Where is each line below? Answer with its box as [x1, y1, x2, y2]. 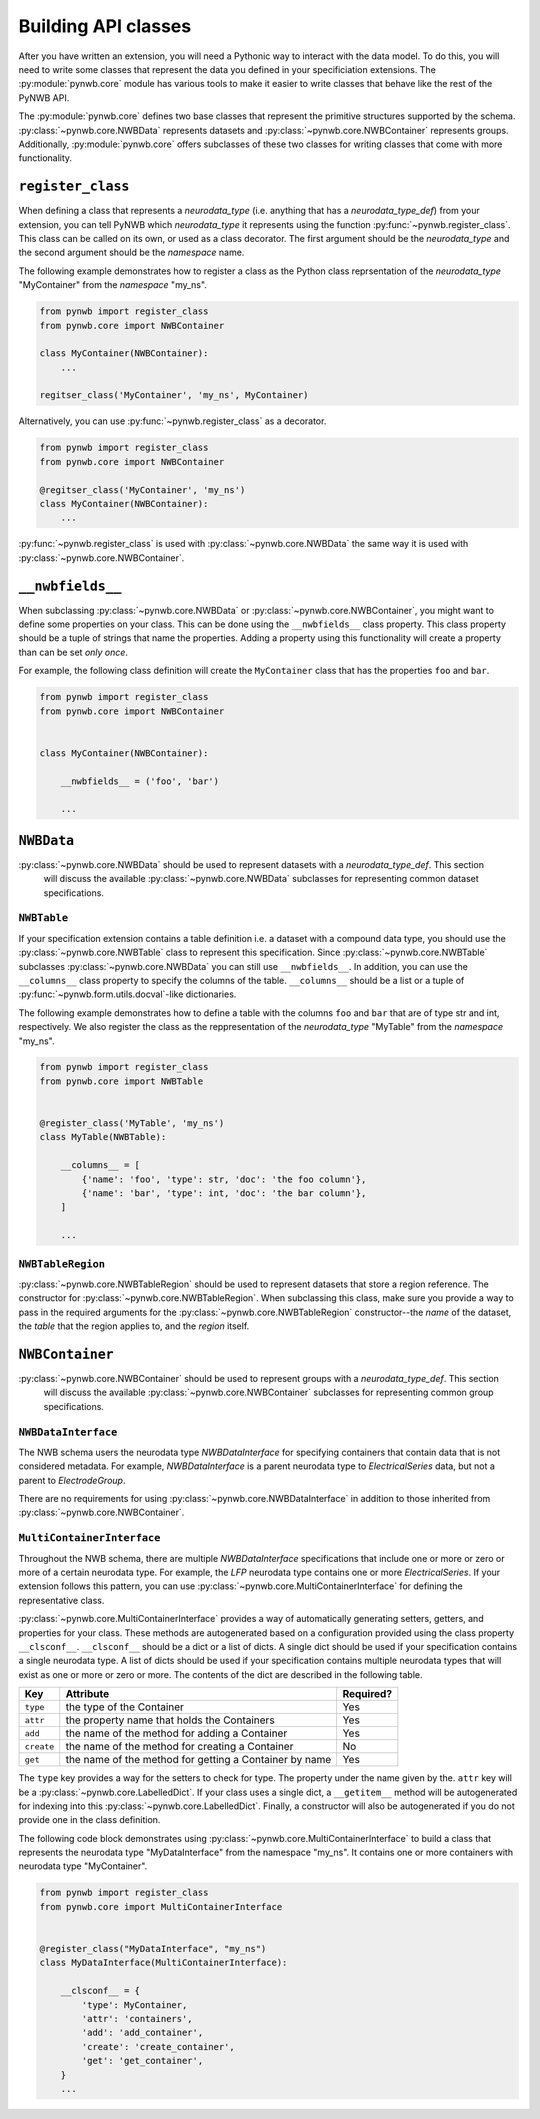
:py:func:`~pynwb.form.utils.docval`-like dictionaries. [18, 988, 237, 1000]
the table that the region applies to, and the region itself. [18, 1320, 250, 1332]
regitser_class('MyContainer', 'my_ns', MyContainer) [39, 390, 309, 401]
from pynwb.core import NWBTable [39, 1075, 204, 1087]
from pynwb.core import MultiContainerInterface [39, 1901, 283, 1912]
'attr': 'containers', [81, 2013, 194, 2024]
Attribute [65, 1687, 110, 1701]
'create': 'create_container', [81, 2041, 235, 2052]
